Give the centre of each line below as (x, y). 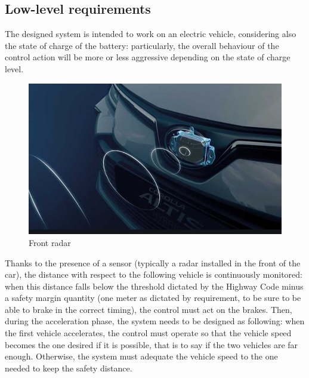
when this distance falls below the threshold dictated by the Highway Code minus (154, 286)
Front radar (50, 242)
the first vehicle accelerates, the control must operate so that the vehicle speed (148, 333)
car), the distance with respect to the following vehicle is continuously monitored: (154, 274)
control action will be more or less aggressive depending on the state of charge (148, 57)
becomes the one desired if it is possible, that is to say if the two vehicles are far (152, 344)
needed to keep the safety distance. (69, 368)
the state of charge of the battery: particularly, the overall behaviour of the (142, 45)
